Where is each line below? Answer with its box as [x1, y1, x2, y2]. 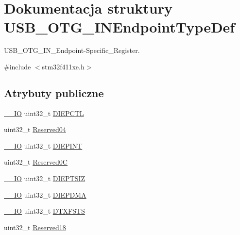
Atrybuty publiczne [4, 85, 104, 100]
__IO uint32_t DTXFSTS [4, 206, 85, 216]
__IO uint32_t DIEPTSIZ [4, 173, 86, 184]
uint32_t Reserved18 [4, 222, 66, 232]
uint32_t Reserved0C [4, 157, 68, 167]
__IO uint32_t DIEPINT [4, 140, 83, 151]
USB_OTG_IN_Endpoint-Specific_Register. [4, 45, 140, 55]
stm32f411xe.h [42, 61, 85, 71]
